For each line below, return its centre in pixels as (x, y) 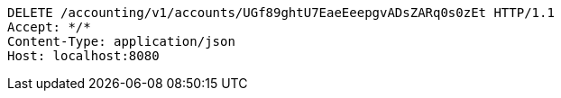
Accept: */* (49, 27)
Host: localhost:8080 (83, 56)
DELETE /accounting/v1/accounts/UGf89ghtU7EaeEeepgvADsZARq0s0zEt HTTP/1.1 (281, 13)
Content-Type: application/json (121, 41)
